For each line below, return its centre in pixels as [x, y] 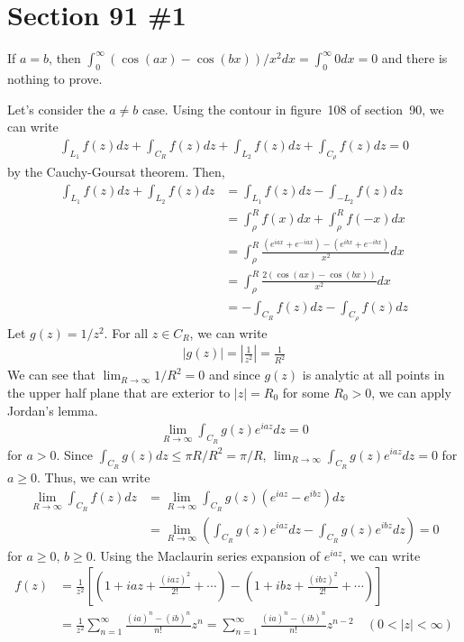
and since [234, 375]
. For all [126, 332]
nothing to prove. [55, 78]
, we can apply [411, 393]
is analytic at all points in [373, 375]
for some [306, 393]
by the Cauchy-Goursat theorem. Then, [116, 171]
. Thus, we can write [94, 477]
